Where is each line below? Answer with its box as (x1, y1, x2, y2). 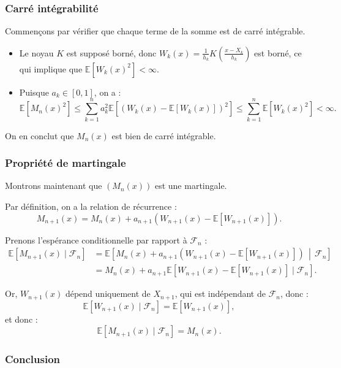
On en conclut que (5, 129, 74, 142)
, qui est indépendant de (174, 287, 266, 300)
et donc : (5, 312, 38, 325)
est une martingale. (154, 179, 227, 192)
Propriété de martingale (5, 155, 126, 171)
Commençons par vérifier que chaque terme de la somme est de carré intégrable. (5, 25, 305, 37)
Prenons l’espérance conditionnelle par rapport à (5, 233, 187, 246)
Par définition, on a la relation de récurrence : (5, 199, 177, 212)
